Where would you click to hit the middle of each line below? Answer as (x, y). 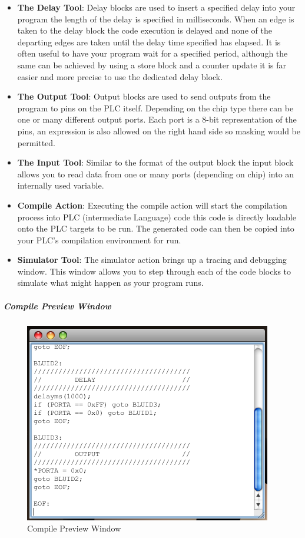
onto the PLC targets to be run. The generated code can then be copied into (156, 228)
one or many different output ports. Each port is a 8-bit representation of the (157, 119)
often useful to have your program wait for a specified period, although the (152, 53)
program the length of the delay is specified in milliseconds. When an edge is (156, 19)
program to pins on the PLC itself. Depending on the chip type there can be (155, 108)
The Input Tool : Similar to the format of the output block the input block (155, 162)
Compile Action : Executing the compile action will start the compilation (152, 205)
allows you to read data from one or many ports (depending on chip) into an (156, 174)
